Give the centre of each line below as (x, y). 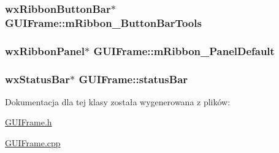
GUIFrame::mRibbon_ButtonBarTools (103, 22)
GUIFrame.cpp (33, 143)
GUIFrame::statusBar (133, 79)
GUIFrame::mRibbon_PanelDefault (184, 50)
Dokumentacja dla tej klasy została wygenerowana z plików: (118, 101)
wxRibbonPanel (45, 50)
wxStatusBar (37, 79)
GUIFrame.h (29, 122)
